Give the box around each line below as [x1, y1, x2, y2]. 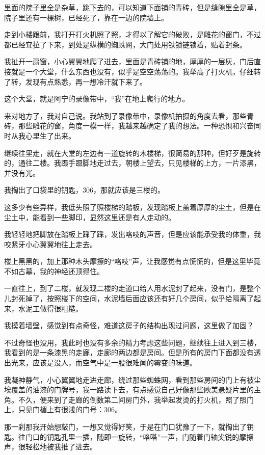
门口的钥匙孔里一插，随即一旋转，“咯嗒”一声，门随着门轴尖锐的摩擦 [25, 431, 254, 442]
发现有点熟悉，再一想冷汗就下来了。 [25, 76, 147, 87]
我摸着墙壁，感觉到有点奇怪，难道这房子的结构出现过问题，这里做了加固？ [4, 320, 254, 331]
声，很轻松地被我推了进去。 [4, 441, 97, 452]
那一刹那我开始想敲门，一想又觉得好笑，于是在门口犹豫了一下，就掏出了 [4, 421, 247, 432]
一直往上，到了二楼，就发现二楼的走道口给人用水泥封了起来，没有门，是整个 [4, 283, 261, 293]
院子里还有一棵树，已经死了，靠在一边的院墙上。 [4, 12, 168, 22]
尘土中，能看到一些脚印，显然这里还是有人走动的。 [4, 211, 175, 222]
